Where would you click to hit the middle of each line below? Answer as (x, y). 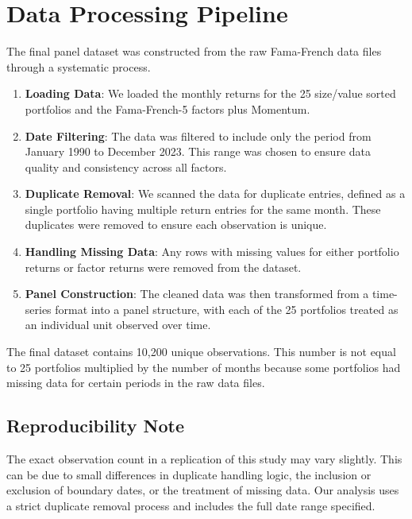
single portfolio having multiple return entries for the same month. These (203, 209)
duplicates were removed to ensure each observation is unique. (176, 225)
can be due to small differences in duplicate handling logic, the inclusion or (189, 474)
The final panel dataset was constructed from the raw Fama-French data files (194, 51)
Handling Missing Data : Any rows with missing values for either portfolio (212, 252)
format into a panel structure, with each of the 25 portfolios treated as (227, 309)
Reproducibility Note (96, 426)
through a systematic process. (79, 66)
